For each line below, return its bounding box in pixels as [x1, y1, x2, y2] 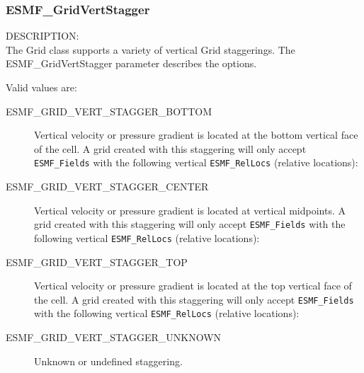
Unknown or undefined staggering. [34, 353, 183, 368]
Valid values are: [6, 80, 77, 94]
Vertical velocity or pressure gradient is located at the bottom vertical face [34, 127, 358, 142]
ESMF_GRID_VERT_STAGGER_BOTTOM [6, 103, 212, 118]
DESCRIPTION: [6, 28, 79, 43]
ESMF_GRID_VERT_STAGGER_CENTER [6, 179, 209, 194]
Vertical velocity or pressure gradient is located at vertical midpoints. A [34, 202, 346, 217]
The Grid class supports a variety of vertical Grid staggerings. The [6, 42, 295, 57]
